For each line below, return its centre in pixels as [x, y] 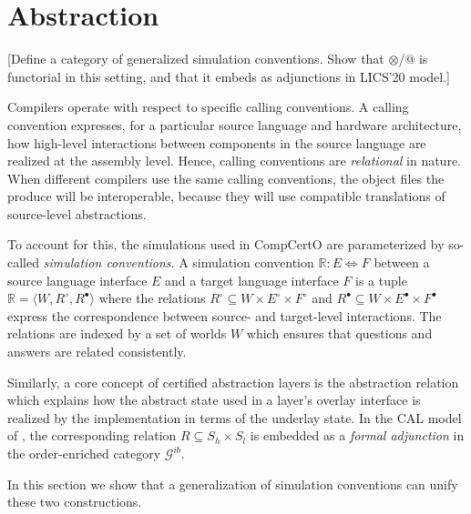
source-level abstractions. [77, 213]
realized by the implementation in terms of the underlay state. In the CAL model [235, 417]
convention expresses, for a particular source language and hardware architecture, [235, 124]
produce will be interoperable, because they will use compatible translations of [226, 196]
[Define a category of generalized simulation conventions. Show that [196, 59]
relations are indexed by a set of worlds [117, 333]
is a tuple [381, 280]
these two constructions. [75, 502]
